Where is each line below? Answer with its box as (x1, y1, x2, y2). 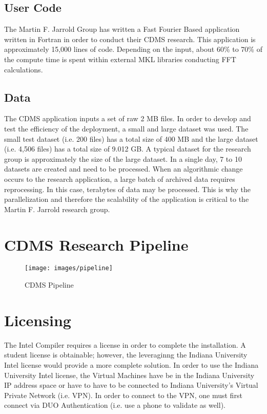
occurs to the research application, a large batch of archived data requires (4, 173, 235, 184)
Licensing (4, 309, 71, 330)
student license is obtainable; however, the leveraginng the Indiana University (4, 349, 248, 360)
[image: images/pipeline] (25, 265, 113, 272)
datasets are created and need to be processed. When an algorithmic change (4, 163, 243, 174)
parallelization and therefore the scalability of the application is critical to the (4, 194, 249, 204)
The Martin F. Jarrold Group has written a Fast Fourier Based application (4, 24, 240, 34)
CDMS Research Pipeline (4, 234, 189, 255)
